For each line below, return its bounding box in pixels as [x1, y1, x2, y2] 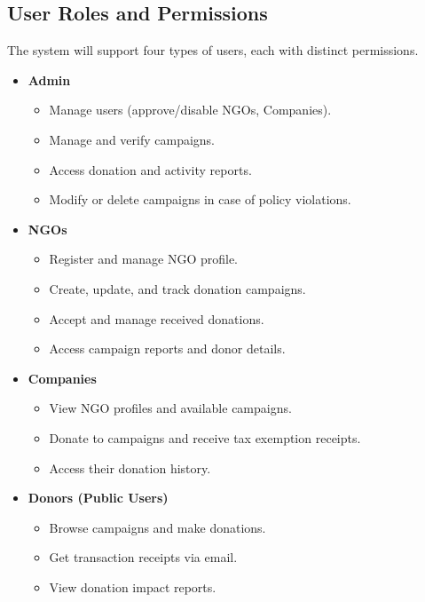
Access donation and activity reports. [49, 160, 252, 178]
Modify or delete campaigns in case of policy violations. [49, 190, 351, 209]
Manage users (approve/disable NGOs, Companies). [49, 100, 332, 119]
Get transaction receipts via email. [49, 548, 238, 566]
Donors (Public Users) [28, 488, 169, 507]
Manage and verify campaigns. [49, 130, 216, 148]
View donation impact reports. [49, 577, 216, 596]
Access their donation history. [49, 458, 211, 477]
